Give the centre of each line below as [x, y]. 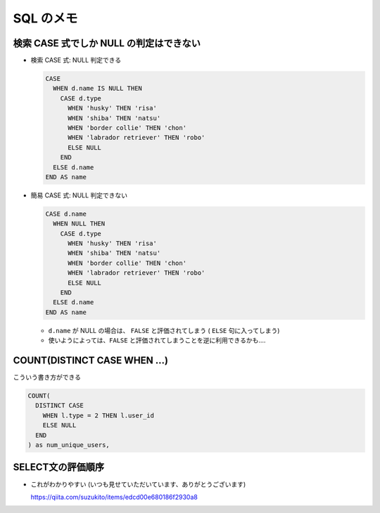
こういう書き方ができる [47, 377]
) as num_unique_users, [69, 445]
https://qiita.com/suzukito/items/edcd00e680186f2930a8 [114, 497]
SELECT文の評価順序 [59, 467]
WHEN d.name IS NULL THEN [97, 89]
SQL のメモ [45, 18]
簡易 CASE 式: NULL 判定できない [79, 195]
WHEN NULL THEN [79, 224]
